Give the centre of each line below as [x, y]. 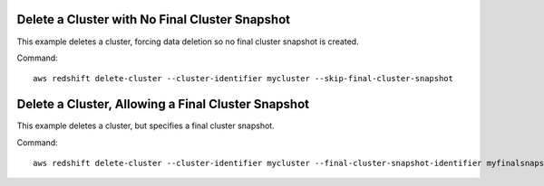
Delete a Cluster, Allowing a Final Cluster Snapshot [163, 104]
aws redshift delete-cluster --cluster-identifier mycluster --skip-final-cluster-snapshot [243, 79]
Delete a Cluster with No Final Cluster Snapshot [153, 19]
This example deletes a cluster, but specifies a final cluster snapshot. [146, 126]
